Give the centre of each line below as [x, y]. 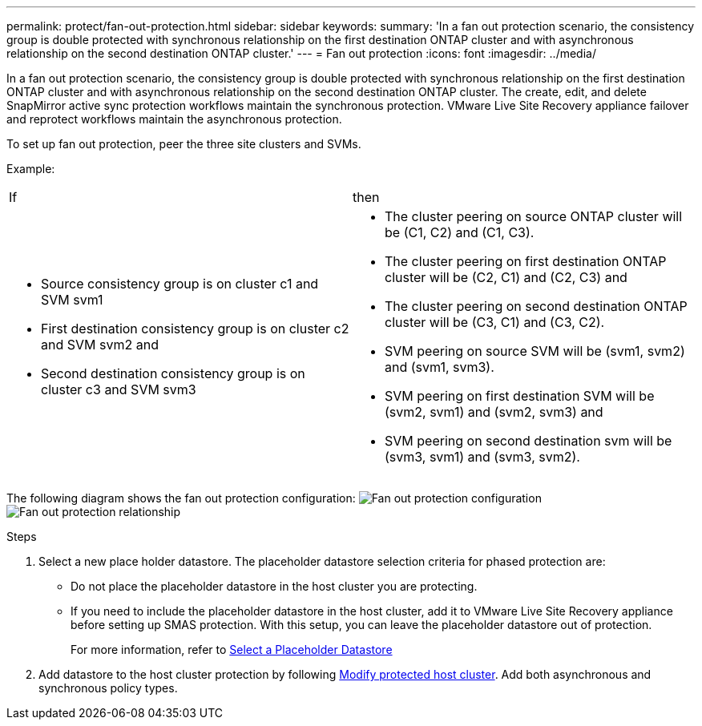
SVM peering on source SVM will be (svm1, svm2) [535, 351]
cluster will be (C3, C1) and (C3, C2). [495, 322]
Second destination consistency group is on [173, 373]
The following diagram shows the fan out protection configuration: [181, 498]
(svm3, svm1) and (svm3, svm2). [482, 457]
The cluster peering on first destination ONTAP [526, 261]
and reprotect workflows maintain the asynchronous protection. [174, 119]
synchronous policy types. [108, 688]
